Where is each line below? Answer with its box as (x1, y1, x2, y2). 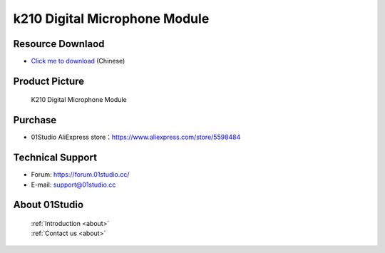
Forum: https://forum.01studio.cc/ (31, 170, 130, 179)
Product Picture (13, 75, 85, 87)
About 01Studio (13, 199, 84, 211)
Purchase (13, 114, 57, 126)
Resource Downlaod (13, 38, 105, 50)
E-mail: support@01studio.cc (31, 180, 116, 189)
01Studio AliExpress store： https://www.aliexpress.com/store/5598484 (31, 133, 241, 142)
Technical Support (13, 152, 98, 164)
